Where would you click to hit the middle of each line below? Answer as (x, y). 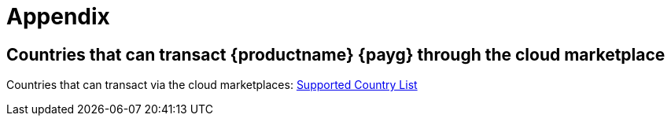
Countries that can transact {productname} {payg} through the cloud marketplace (336, 54)
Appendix (58, 17)
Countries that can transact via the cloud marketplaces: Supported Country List (212, 85)
